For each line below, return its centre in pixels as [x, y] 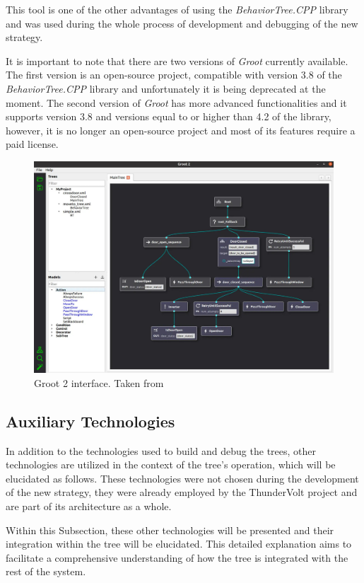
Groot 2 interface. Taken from [99, 382]
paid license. [32, 144]
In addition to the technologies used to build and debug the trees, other [161, 450]
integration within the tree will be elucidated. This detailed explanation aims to [179, 544]
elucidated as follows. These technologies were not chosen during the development [182, 478]
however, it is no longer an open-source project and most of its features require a [181, 130]
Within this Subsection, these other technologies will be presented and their [170, 530]
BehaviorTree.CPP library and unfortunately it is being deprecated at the [166, 88]
